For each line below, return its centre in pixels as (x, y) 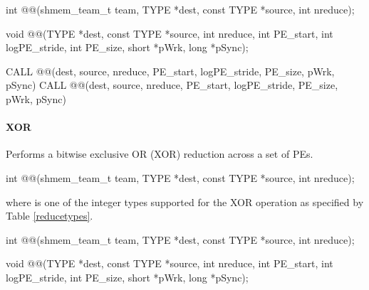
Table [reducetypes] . (50, 216)
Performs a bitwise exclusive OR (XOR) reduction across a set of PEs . (160, 154)
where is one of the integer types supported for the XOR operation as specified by (185, 202)
